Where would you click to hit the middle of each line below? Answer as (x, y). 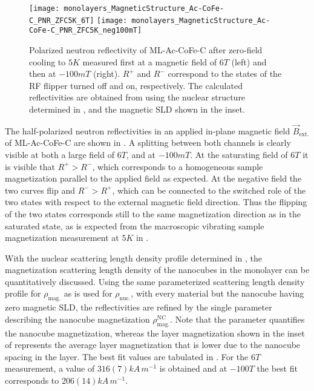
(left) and (249, 61)
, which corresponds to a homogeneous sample (178, 166)
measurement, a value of (50, 368)
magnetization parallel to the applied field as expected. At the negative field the (153, 178)
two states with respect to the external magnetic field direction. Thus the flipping (156, 202)
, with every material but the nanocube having (218, 293)
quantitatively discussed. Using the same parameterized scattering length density (155, 281)
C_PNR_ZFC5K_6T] (62, 20)
